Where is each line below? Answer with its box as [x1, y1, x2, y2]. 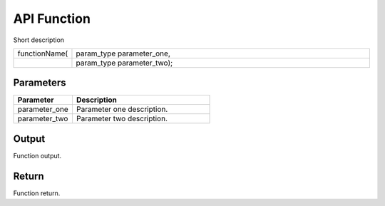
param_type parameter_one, [76, 48, 170, 58]
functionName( [17, 48, 68, 58]
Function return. [13, 189, 61, 197]
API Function [13, 11, 91, 26]
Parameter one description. [76, 104, 168, 114]
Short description [13, 36, 64, 44]
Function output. [13, 151, 62, 160]
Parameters [13, 77, 66, 89]
